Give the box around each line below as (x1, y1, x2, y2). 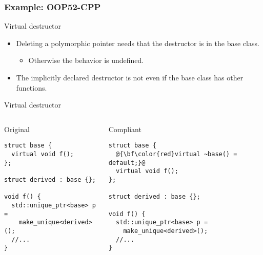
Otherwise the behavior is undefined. (28, 55, 144, 66)
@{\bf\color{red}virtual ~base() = (116, 151, 237, 158)
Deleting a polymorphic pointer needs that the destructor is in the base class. (16, 37, 259, 48)
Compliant (108, 123, 141, 134)
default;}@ (108, 159, 146, 166)
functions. (16, 82, 47, 93)
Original (4, 123, 30, 134)
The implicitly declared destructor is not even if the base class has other (16, 72, 244, 82)
